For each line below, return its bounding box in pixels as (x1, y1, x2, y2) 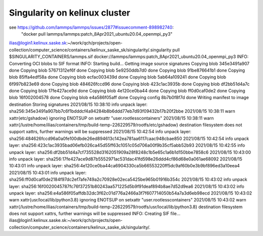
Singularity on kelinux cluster (9, 7, 131, 18)
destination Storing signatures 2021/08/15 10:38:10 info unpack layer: (9, 101, 148, 107)
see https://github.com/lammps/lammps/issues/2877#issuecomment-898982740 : (9, 24, 174, 30)
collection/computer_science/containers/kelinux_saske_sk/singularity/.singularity (9, 47, 171, 53)
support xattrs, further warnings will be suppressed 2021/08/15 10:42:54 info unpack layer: (9, 129, 192, 135)
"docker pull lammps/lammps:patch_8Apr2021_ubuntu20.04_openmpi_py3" (21, 31, 173, 37)
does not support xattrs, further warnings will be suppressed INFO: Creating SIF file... (9, 211, 181, 216)
